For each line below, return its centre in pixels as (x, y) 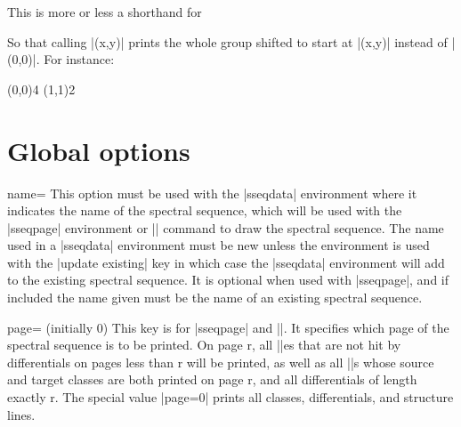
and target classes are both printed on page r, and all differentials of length (212, 379)
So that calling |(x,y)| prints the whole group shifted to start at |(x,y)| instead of (227, 41)
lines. (21, 414)
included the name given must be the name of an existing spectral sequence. (215, 298)
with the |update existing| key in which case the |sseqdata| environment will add (226, 262)
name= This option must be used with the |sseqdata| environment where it (212, 193)
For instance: (79, 59)
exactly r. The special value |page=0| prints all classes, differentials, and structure (230, 397)
